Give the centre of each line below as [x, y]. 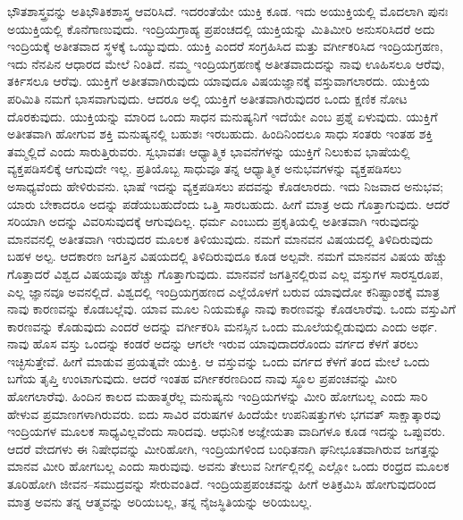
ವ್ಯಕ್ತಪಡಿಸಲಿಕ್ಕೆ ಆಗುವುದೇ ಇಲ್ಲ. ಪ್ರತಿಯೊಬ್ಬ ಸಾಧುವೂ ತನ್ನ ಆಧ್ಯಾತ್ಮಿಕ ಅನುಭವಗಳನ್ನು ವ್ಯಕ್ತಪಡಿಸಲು [205, 168]
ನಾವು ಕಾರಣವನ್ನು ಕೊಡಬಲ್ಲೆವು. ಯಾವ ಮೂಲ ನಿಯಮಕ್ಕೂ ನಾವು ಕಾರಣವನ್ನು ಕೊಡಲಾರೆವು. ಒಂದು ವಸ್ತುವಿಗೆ [231, 309]
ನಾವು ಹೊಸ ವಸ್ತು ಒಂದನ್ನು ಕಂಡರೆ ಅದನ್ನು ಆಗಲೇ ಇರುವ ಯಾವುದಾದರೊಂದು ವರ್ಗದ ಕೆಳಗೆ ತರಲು [213, 344]
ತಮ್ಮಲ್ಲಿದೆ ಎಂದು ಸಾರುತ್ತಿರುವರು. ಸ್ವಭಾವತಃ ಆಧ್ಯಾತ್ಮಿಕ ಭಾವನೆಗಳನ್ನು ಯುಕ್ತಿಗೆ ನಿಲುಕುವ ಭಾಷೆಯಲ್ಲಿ [209, 151]
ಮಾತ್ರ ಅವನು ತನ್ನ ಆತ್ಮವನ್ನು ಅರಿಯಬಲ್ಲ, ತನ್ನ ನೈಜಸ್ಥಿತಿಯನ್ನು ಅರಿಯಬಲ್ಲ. [160, 501]
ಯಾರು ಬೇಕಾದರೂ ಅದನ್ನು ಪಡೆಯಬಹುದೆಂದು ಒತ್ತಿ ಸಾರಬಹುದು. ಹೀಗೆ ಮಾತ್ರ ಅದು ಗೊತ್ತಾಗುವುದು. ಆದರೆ [228, 203]
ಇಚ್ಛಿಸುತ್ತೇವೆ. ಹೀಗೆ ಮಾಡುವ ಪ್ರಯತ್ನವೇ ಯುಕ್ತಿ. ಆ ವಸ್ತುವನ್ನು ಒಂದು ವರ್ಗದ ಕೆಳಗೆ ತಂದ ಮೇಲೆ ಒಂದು [219, 361]
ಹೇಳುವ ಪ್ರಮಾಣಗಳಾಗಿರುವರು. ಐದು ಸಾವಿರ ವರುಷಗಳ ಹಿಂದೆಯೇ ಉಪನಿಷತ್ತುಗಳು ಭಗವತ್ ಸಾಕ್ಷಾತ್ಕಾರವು [224, 413]
